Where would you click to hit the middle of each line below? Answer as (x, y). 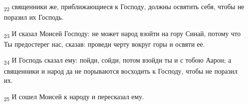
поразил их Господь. (34, 17)
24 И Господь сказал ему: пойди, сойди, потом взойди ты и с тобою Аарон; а (118, 61)
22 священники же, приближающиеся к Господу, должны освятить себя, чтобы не (124, 7)
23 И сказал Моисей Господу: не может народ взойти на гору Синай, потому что (122, 34)
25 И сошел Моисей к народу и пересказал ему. (74, 97)
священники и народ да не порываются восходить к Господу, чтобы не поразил (121, 71)
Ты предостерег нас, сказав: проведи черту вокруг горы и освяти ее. (104, 44)
